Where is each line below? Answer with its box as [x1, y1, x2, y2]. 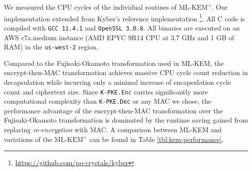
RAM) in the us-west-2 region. [4, 42, 98, 52]
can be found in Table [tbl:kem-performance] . [89, 134, 224, 144]
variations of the [4, 134, 52, 144]
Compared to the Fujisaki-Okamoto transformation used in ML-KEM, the [4, 58, 224, 68]
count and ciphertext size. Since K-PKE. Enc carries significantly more [4, 86, 208, 96]
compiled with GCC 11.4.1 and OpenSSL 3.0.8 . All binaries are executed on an [4, 22, 240, 32]
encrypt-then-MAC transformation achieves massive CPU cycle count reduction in [4, 67, 248, 78]
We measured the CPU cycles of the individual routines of [4, 2, 177, 12]
